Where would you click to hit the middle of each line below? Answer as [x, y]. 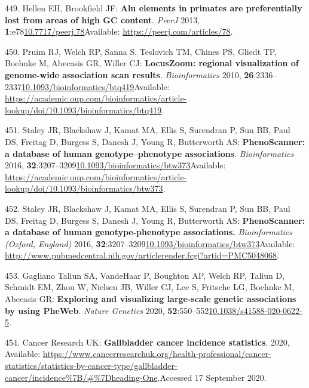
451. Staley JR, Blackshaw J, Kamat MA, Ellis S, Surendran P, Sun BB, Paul [148, 130]
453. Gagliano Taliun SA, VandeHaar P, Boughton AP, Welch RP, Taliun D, [145, 275]
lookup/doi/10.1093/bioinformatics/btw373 [84, 188]
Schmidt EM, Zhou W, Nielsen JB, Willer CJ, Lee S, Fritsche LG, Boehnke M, [150, 287]
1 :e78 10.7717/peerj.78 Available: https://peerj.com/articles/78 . [119, 31]
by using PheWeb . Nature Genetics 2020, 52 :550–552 [107, 310]
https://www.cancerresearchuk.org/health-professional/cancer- [157, 354]
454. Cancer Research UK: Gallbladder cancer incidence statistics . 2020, [147, 342]
